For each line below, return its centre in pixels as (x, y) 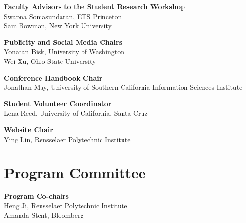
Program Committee (75, 172)
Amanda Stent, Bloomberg (44, 215)
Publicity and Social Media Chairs (63, 42)
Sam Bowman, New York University (58, 26)
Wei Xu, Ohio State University (50, 61)
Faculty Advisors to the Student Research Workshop (94, 6)
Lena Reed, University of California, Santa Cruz (76, 113)
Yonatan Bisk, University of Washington (64, 51)
